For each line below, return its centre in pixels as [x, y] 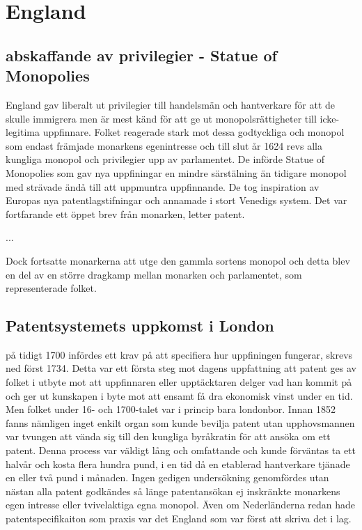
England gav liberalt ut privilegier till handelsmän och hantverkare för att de [171, 104]
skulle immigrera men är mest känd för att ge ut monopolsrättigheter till [161, 118]
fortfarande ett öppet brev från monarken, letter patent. [125, 213]
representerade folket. [51, 288]
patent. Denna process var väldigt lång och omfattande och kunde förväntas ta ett [181, 450]
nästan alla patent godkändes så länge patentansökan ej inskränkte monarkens [173, 491]
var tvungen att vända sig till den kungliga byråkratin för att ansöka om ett [168, 436]
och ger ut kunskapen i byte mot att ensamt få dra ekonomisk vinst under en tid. [179, 395]
